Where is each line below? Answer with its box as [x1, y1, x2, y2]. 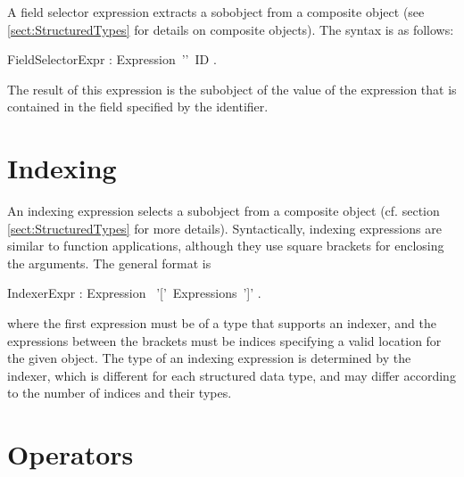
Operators [7, 436, 134, 473]
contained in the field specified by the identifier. [7, 97, 269, 116]
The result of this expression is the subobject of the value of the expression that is [7, 79, 457, 98]
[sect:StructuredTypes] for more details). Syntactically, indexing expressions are [7, 218, 442, 237]
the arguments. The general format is [7, 253, 211, 272]
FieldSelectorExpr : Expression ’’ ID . [7, 50, 217, 69]
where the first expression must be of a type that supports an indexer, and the [7, 314, 436, 333]
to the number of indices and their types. [7, 383, 232, 402]
